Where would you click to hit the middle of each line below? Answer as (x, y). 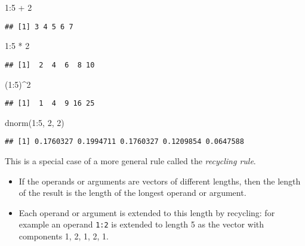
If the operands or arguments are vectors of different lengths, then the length (160, 181)
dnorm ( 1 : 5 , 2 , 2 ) (35, 122)
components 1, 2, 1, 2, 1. (64, 236)
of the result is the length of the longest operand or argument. (133, 193)
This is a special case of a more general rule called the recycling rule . (130, 161)
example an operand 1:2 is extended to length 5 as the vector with (141, 224)
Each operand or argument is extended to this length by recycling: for (147, 212)
